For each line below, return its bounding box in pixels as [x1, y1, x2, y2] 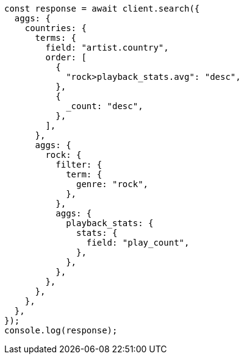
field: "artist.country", [45, 43, 169, 52]
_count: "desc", [66, 101, 143, 111]
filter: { [56, 160, 102, 169]
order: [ [45, 52, 87, 62]
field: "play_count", [86, 238, 190, 247]
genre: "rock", [76, 179, 149, 189]
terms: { [35, 33, 77, 43]
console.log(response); [4, 325, 118, 335]
